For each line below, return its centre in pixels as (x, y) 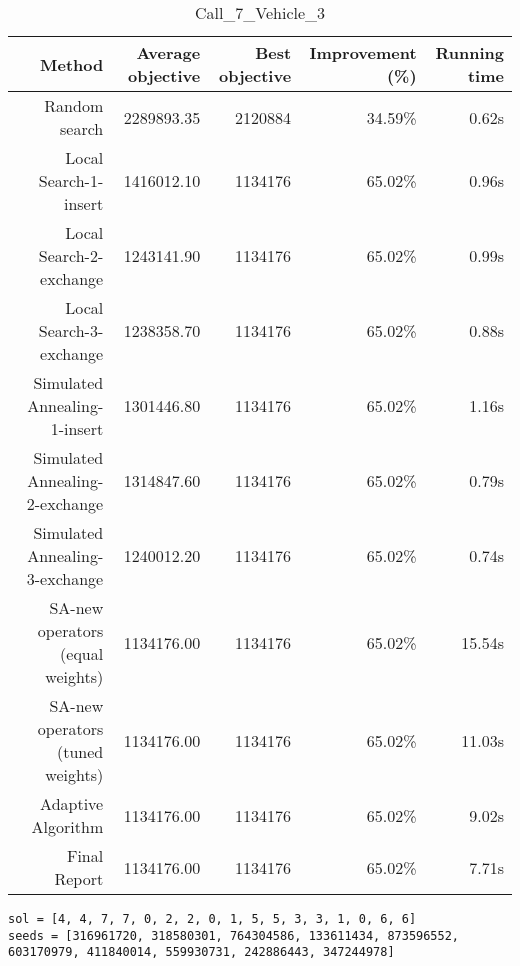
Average (168, 52)
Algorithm (67, 826)
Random (74, 105)
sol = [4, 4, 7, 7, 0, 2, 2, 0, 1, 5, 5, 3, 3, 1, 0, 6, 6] (212, 919)
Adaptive (72, 803)
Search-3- (71, 330)
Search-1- (71, 180)
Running (469, 52)
